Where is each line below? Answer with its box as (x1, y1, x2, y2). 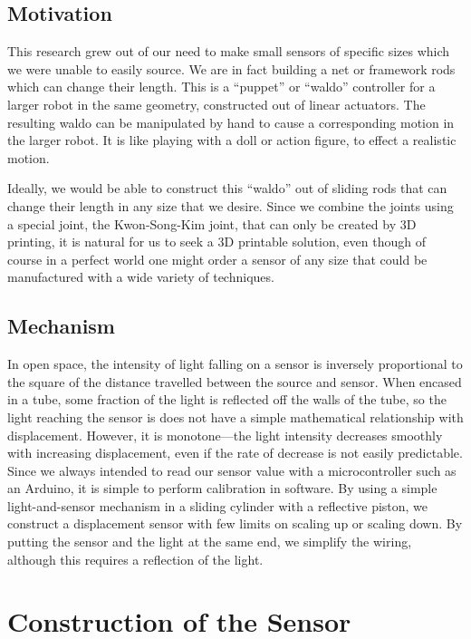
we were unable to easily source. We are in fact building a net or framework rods (7, 59, 456, 78)
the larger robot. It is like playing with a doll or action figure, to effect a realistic (7, 131, 457, 150)
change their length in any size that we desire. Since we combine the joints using (7, 196, 454, 215)
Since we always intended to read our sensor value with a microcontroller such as (7, 460, 457, 479)
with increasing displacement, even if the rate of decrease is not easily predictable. (7, 443, 463, 462)
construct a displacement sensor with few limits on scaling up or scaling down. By (7, 514, 463, 533)
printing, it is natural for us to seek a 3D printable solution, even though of (7, 232, 426, 251)
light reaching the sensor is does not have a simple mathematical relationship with (7, 407, 464, 426)
